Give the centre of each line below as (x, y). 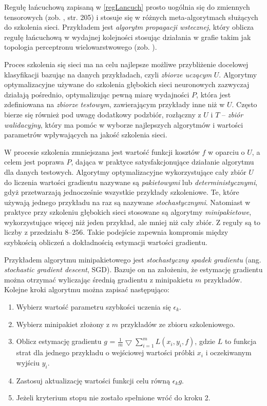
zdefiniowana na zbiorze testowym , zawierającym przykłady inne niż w (115, 104)
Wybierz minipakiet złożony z (63, 324)
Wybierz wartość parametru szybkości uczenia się (93, 307)
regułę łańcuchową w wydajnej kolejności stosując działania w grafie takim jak (128, 37)
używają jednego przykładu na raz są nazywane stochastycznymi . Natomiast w (127, 202)
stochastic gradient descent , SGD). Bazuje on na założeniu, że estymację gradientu (133, 269)
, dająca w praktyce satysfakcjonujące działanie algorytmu (163, 162)
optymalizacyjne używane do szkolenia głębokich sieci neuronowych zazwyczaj (127, 84)
